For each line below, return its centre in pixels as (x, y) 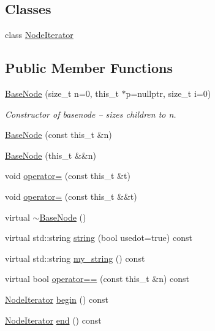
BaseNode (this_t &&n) (51, 155)
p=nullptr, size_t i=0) (168, 93)
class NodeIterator (39, 35)
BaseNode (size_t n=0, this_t (62, 93)
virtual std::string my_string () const (75, 258)
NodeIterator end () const (53, 320)
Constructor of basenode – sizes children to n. (91, 114)
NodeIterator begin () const (57, 299)
